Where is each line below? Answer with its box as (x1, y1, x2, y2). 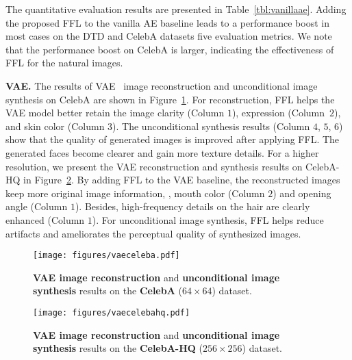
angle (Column (5, 199, 68, 214)
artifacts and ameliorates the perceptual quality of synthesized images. (5, 226, 301, 240)
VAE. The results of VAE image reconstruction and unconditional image (5, 78, 318, 92)
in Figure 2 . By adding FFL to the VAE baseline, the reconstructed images (23, 172, 340, 187)
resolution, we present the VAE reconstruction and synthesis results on (5, 159, 303, 173)
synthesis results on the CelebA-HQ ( (33, 341, 203, 355)
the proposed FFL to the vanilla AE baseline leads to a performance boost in (5, 15, 329, 29)
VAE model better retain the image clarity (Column (5, 105, 225, 120)
